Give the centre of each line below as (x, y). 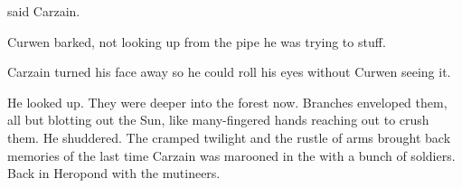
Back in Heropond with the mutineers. (114, 173)
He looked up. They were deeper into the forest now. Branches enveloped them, (227, 102)
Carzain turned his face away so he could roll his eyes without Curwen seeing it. (229, 72)
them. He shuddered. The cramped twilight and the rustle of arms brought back (229, 137)
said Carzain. (44, 11)
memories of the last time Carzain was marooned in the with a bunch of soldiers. (231, 155)
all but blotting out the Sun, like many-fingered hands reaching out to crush (218, 120)
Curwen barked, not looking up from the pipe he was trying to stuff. (197, 41)
